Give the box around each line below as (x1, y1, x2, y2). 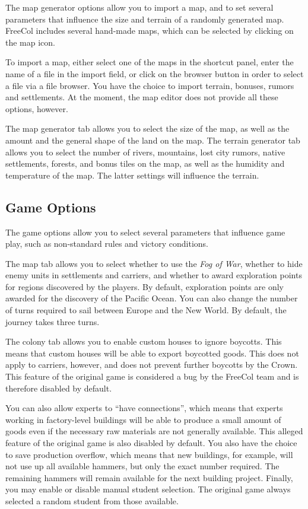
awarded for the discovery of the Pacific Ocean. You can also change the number (5, 292, 298, 304)
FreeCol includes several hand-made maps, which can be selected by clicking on (5, 24, 294, 37)
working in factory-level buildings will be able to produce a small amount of (5, 413, 281, 425)
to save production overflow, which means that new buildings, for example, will (5, 448, 293, 460)
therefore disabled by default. (5, 381, 112, 394)
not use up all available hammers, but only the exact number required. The (5, 460, 280, 472)
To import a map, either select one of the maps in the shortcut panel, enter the (5, 56, 294, 68)
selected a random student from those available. (5, 494, 179, 507)
